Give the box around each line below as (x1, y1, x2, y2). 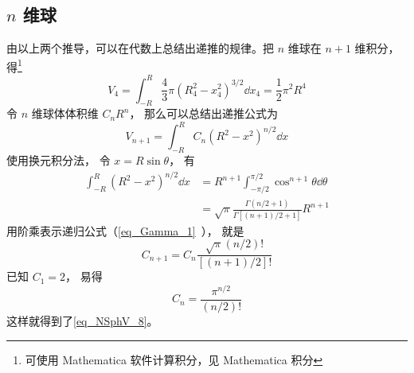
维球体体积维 (31, 105, 99, 122)
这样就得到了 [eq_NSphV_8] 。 (6, 312, 158, 328)
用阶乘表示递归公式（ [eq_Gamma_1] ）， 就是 (6, 222, 244, 239)
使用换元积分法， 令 (6, 152, 111, 169)
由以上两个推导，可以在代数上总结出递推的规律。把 (6, 40, 274, 56)
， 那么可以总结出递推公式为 (129, 105, 279, 122)
